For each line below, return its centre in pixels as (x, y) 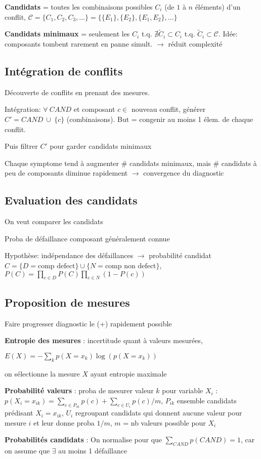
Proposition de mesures (67, 302)
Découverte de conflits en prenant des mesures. (77, 92)
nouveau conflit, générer (168, 109)
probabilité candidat (180, 255)
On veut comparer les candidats (54, 221)
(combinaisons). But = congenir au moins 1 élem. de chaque (160, 119)
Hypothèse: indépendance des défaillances (69, 255)
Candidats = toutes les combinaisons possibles (79, 7)
